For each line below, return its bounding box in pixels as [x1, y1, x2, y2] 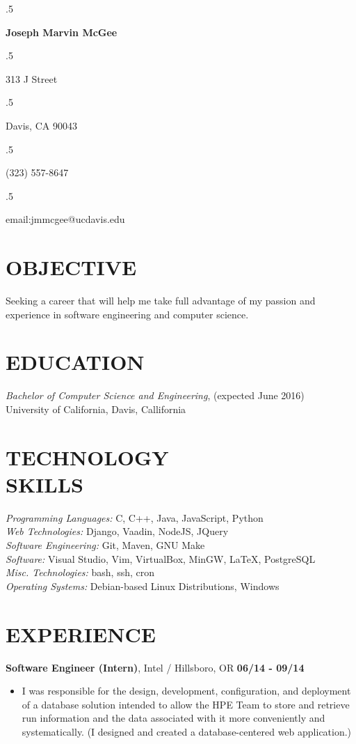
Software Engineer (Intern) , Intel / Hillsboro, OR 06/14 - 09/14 [6, 660, 305, 674]
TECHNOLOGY [6, 442, 169, 471]
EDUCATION [6, 348, 145, 376]
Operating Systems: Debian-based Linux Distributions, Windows [6, 578, 280, 593]
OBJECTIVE [6, 253, 137, 281]
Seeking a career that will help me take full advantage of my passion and [6, 293, 316, 308]
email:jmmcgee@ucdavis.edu [6, 212, 125, 226]
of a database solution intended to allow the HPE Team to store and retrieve [22, 697, 350, 711]
